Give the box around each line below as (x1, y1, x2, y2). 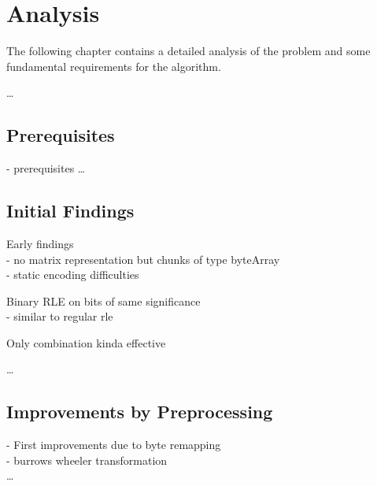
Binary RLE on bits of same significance (6, 292, 201, 309)
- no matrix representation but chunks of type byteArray (6, 250, 280, 267)
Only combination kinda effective (6, 334, 166, 351)
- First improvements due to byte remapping (6, 436, 221, 453)
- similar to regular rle (6, 308, 113, 325)
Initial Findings (6, 198, 135, 223)
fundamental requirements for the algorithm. (6, 58, 221, 74)
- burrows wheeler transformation (6, 451, 168, 468)
